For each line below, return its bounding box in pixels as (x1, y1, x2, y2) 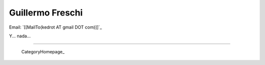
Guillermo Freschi (9, 7, 83, 18)
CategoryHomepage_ (21, 49, 65, 55)
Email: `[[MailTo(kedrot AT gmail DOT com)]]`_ (9, 24, 102, 30)
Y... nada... (9, 33, 31, 39)
